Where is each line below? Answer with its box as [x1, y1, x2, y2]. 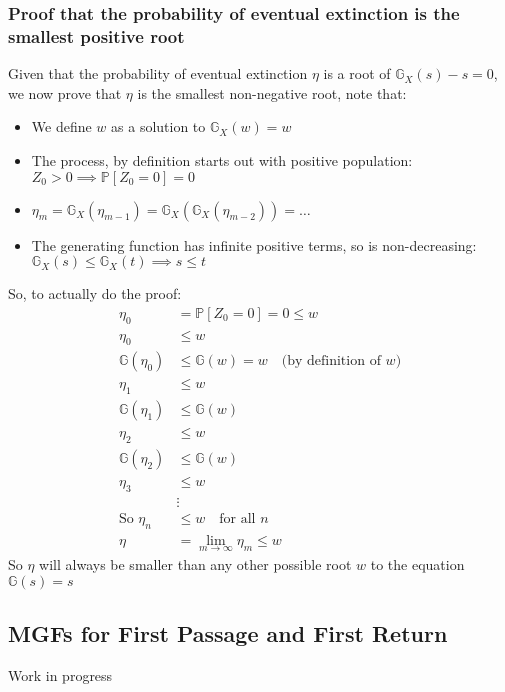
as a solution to [111, 116, 206, 137]
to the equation [370, 554, 465, 575]
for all [219, 511, 256, 526]
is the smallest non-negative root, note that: [137, 82, 407, 103]
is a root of [323, 63, 391, 84]
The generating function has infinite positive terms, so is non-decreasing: [31, 234, 477, 255]
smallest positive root [8, 23, 185, 48]
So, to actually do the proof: [8, 283, 182, 304]
